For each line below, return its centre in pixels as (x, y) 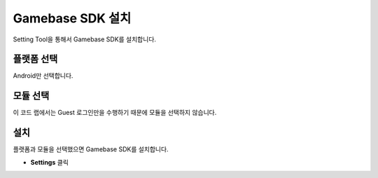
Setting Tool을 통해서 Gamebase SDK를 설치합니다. (85, 39)
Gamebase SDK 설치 (72, 18)
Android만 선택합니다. (43, 76)
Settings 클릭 (50, 162)
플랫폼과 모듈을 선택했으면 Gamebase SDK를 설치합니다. (91, 149)
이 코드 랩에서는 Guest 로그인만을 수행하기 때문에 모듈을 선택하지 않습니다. (115, 113)
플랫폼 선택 (35, 59)
